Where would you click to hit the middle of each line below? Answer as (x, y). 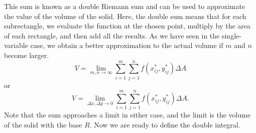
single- (231, 35)
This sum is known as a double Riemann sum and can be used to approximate (125, 6)
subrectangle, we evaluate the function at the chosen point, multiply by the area (127, 26)
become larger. (27, 55)
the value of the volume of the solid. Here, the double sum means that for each (125, 16)
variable (16, 45)
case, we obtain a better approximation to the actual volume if (127, 45)
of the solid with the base (43, 124)
